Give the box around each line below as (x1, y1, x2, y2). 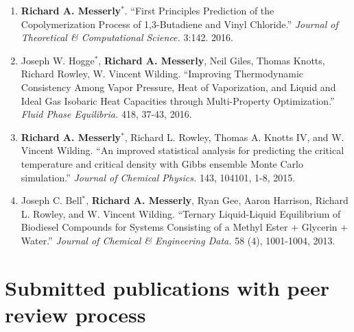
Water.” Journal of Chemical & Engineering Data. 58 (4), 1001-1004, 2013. (21, 233, 335, 247)
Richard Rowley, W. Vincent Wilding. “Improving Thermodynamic (21, 66, 304, 81)
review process (5, 300, 146, 328)
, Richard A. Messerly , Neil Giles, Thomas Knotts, (98, 53, 325, 67)
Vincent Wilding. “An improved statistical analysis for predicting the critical (21, 143, 344, 157)
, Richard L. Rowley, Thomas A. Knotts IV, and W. (124, 129, 344, 144)
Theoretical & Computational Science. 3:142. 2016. (21, 30, 233, 44)
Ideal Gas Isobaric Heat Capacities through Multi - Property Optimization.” (21, 93, 335, 107)
